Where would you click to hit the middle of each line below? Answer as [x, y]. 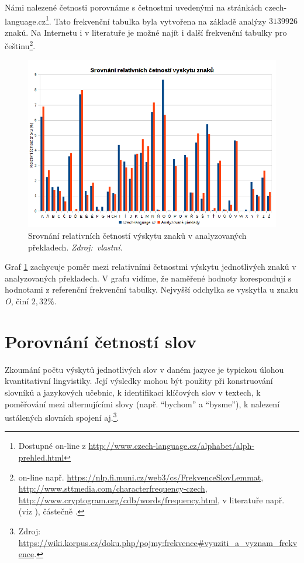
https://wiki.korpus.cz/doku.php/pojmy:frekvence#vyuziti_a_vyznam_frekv [158, 542]
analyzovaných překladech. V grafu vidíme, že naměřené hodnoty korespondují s [148, 278]
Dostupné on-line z [52, 446]
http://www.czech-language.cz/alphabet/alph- [171, 446]
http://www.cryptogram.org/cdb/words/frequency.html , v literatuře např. [151, 500]
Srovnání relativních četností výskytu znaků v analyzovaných [137, 236]
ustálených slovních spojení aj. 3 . [62, 416]
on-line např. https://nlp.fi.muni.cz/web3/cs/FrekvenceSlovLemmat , [141, 477]
